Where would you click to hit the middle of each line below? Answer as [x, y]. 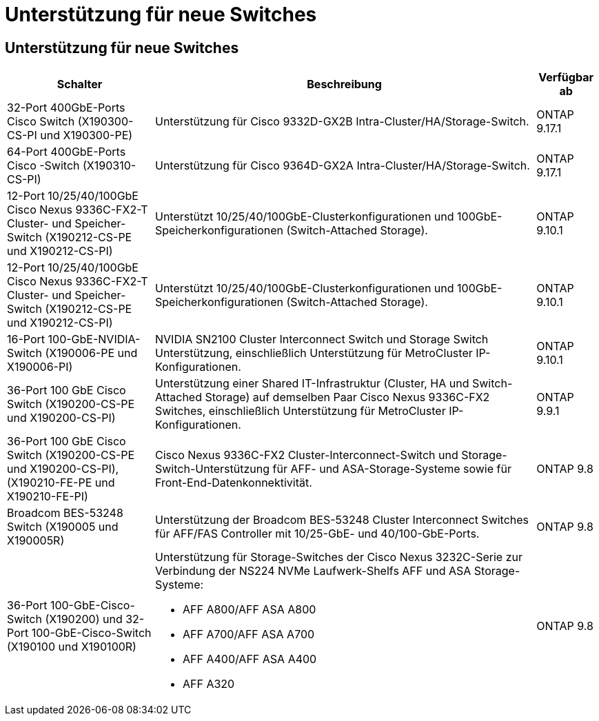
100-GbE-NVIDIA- [94, 339]
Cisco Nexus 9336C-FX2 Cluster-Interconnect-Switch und [307, 455]
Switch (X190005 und [63, 527]
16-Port [26, 339]
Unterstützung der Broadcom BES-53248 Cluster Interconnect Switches [342, 520]
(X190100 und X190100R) [72, 647]
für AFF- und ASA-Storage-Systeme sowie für [392, 469]
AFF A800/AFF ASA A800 [250, 610]
